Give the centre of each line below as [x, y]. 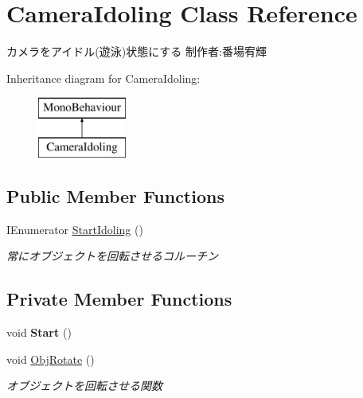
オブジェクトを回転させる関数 [84, 386]
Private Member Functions [119, 299]
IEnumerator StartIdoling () [75, 229]
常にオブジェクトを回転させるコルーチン [112, 256]
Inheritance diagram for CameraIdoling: [103, 78]
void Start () [39, 332]
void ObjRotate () [51, 359]
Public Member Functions [115, 195]
